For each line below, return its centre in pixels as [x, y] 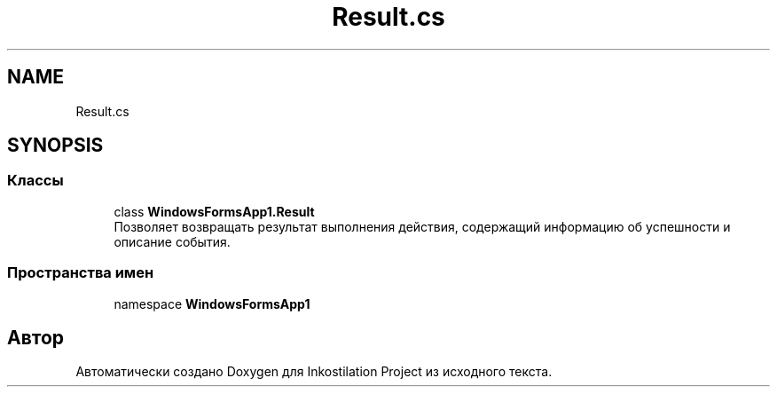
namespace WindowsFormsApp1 [212, 303]
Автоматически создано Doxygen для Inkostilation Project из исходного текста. [314, 372]
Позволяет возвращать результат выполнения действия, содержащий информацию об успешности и [422, 226]
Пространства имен [81, 273]
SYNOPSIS [55, 146]
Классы [35, 181]
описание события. [172, 241]
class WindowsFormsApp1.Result [214, 211]
